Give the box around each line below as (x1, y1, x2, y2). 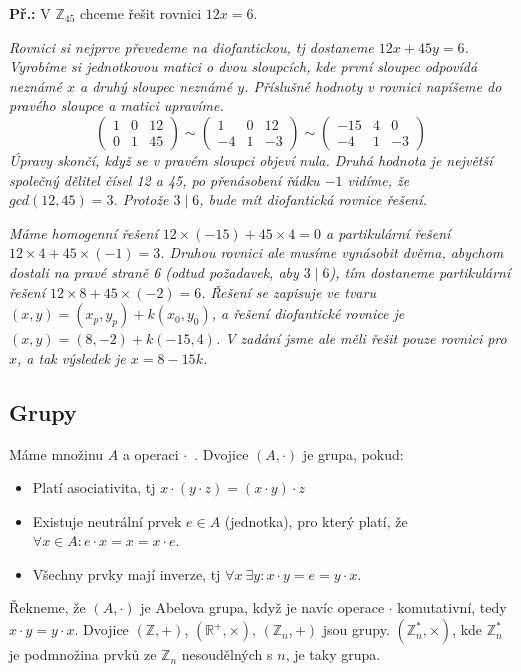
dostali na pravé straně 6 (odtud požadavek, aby (9, 261, 299, 282)
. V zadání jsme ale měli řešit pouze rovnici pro (215, 328, 507, 349)
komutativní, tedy (397, 597, 507, 618)
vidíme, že (347, 169, 410, 190)
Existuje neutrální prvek (32, 510, 182, 531)
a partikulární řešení (326, 222, 451, 243)
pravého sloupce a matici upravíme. (9, 95, 224, 116)
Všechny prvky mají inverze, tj (32, 563, 221, 584)
